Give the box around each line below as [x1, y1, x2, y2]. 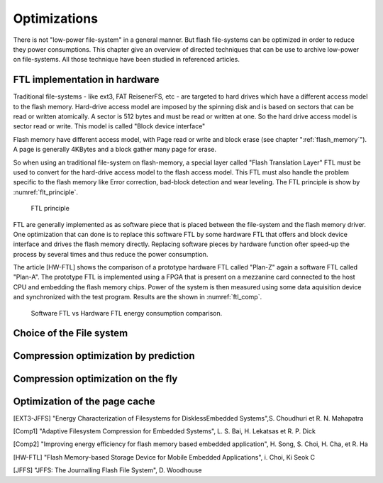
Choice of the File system [13, 327, 128, 340]
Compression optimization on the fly [13, 372, 178, 384]
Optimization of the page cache [13, 395, 155, 407]
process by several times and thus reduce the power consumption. [13, 250, 209, 258]
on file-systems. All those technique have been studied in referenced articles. [13, 55, 240, 64]
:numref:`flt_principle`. [13, 188, 78, 196]
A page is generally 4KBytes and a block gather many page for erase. [13, 145, 216, 154]
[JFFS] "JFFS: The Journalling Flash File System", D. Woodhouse [13, 466, 202, 474]
